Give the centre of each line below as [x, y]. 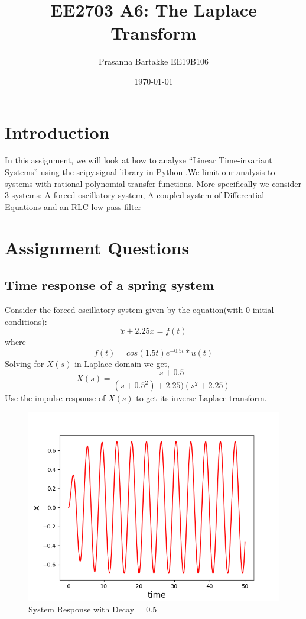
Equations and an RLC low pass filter [73, 206]
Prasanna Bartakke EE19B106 [154, 61]
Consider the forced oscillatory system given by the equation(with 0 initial [139, 309]
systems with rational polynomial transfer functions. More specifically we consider [153, 183]
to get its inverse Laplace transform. [201, 398]
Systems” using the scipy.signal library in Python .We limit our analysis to [140, 172]
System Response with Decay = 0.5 [93, 609]
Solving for [25, 363]
